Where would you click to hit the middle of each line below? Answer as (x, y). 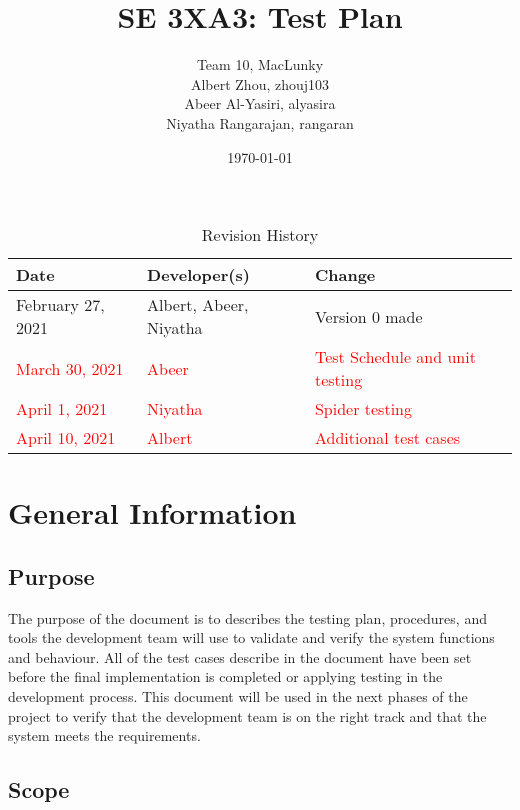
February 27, (60, 305)
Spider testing (363, 409)
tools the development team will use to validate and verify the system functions (251, 637)
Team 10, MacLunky (260, 64)
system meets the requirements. (104, 735)
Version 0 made (368, 316)
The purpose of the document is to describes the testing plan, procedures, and (247, 617)
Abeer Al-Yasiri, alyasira (260, 103)
